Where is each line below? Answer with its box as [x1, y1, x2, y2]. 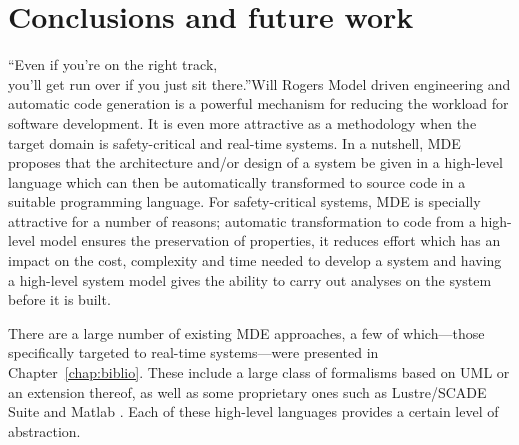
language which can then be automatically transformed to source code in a [8, 171, 466, 192]
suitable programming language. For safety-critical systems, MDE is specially [8, 191, 481, 212]
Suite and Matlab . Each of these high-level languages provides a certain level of [8, 401, 499, 422]
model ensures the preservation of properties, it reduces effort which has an [39, 230, 501, 251]
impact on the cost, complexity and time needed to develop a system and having [8, 250, 502, 271]
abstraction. [8, 420, 81, 441]
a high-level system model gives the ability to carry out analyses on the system [8, 269, 492, 290]
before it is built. [8, 289, 111, 310]
